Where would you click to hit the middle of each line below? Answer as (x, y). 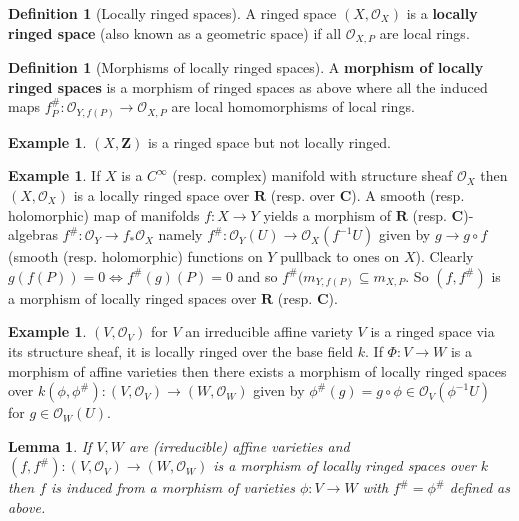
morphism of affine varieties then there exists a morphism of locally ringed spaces (257, 370)
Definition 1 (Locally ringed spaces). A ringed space (172, 13)
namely (180, 234)
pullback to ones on (340, 256)
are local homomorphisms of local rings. (293, 106)
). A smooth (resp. (408, 194)
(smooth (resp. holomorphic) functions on (135, 256)
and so (257, 275)
